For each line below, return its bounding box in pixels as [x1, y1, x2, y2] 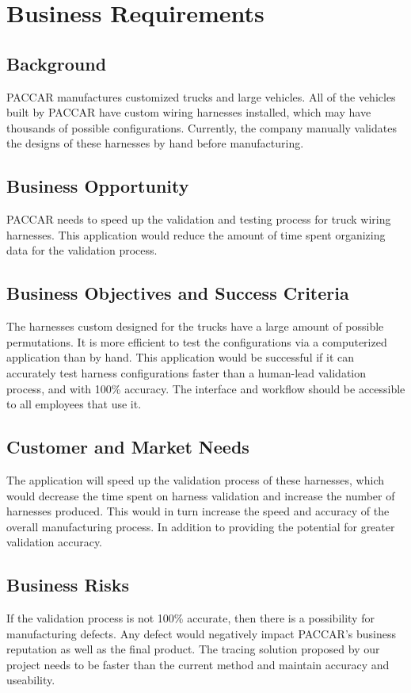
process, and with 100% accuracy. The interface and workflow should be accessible [6, 380, 405, 396]
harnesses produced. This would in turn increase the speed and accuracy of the [6, 503, 390, 519]
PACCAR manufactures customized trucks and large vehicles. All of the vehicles [6, 88, 396, 105]
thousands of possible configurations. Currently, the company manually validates [6, 119, 397, 136]
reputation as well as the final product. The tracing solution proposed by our [6, 641, 380, 657]
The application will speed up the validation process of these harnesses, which [6, 471, 384, 488]
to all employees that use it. [6, 396, 142, 412]
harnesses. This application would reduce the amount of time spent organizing [6, 226, 386, 243]
